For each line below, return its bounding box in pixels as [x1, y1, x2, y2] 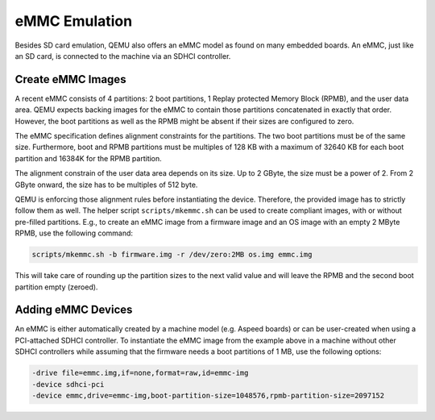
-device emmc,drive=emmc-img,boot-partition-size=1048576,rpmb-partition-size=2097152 [31, 391, 385, 400]
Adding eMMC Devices [14, 303, 133, 317]
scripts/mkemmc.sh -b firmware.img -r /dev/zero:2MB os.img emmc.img [31, 250, 313, 260]
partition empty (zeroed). [14, 282, 98, 292]
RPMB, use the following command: [14, 228, 133, 238]
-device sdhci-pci [31, 380, 105, 389]
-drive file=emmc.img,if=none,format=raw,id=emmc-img [31, 368, 249, 378]
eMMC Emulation [14, 12, 133, 30]
